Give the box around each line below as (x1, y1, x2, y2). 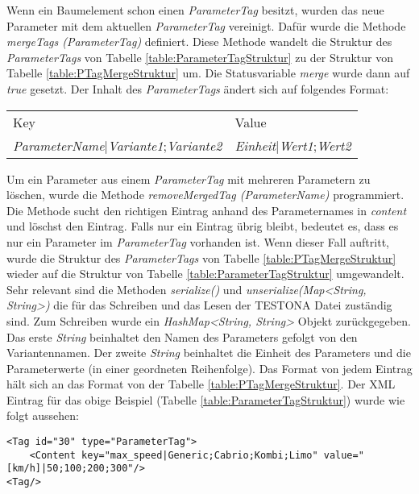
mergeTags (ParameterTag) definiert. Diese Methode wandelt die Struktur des (6, 33, 392, 50)
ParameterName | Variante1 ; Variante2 (13, 135, 222, 155)
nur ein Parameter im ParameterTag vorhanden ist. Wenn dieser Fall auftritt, (6, 233, 389, 250)
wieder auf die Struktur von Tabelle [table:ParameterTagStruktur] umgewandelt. (6, 265, 404, 282)
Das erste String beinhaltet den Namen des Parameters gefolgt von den (6, 328, 358, 345)
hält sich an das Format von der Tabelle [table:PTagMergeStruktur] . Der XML (6, 376, 396, 392)
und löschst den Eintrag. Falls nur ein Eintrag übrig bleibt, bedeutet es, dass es (6, 218, 399, 235)
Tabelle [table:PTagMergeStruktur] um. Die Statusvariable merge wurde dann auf (6, 64, 410, 81)
